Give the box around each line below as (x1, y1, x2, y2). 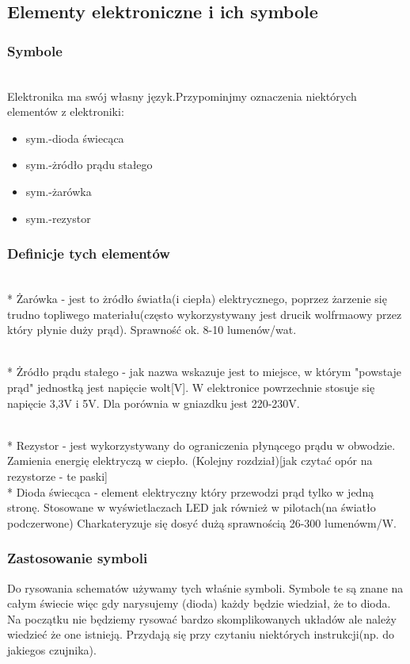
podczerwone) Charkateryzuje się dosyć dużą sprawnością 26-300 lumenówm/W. (7, 514, 397, 531)
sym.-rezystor (25, 209, 91, 226)
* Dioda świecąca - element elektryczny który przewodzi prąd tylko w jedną (7, 483, 374, 500)
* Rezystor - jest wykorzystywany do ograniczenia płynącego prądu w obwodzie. (7, 436, 396, 453)
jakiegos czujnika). (7, 641, 97, 658)
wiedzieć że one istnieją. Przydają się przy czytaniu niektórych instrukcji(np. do (7, 626, 395, 643)
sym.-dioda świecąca (25, 129, 124, 146)
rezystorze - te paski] (7, 467, 108, 484)
